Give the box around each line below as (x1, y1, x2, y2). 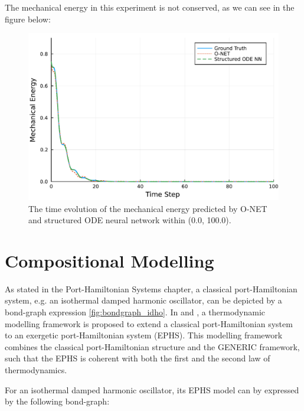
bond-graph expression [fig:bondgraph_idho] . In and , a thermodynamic (5, 306, 266, 318)
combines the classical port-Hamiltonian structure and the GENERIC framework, (5, 340, 300, 353)
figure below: (5, 12, 51, 25)
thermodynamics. (5, 364, 67, 376)
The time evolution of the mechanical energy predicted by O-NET (28, 202, 267, 214)
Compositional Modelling (5, 248, 214, 272)
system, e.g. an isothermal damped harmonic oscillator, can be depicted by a (5, 294, 282, 306)
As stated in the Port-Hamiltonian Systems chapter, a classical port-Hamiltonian (5, 282, 298, 295)
